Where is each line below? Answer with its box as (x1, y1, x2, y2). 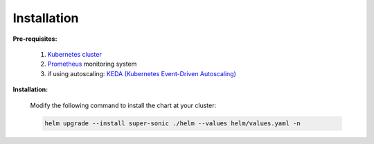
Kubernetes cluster (47, 50, 102, 58)
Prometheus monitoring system (47, 60, 137, 69)
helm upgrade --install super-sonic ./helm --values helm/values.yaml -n (44, 120, 301, 127)
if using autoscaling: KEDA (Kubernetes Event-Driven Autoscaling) (47, 69, 237, 78)
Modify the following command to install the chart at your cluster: (30, 101, 217, 109)
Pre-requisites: (12, 35, 57, 43)
